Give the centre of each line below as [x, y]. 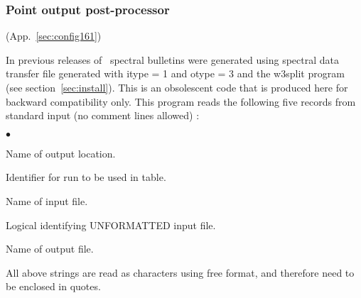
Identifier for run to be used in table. [86, 177]
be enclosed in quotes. [53, 286]
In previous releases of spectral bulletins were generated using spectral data [172, 59]
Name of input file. [47, 200]
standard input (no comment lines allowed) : [103, 115]
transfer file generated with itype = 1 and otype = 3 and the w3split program [175, 73]
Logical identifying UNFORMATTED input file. [111, 225]
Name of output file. [50, 249]
